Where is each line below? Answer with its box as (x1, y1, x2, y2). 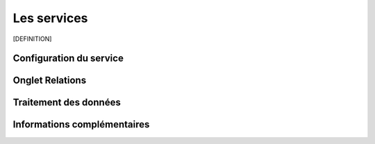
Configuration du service (12, 53, 124, 64)
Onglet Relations (12, 75, 87, 87)
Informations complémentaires (12, 118, 150, 131)
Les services (12, 10, 88, 26)
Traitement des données (12, 97, 121, 109)
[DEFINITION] (12, 35, 52, 43)
